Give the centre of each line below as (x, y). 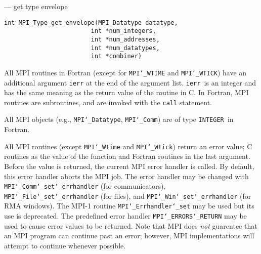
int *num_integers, (123, 31)
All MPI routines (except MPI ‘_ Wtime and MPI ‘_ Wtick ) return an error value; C (128, 146)
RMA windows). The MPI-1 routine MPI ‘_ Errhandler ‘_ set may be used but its (129, 206)
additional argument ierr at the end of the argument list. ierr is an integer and (130, 82)
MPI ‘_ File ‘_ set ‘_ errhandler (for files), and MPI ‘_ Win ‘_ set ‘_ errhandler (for (128, 196)
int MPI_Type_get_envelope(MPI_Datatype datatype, (91, 23)
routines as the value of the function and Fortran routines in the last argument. (127, 156)
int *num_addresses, (125, 39)
